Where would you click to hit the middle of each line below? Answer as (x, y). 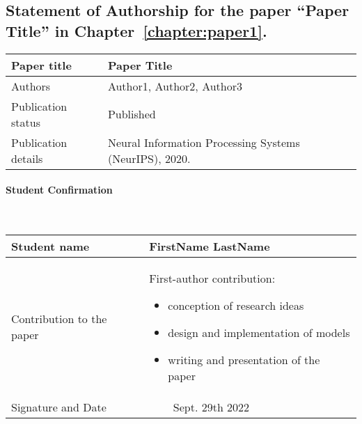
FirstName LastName (210, 246)
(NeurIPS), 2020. (149, 158)
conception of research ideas (236, 305)
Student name (50, 246)
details (27, 158)
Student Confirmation (59, 190)
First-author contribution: (212, 278)
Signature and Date (59, 407)
